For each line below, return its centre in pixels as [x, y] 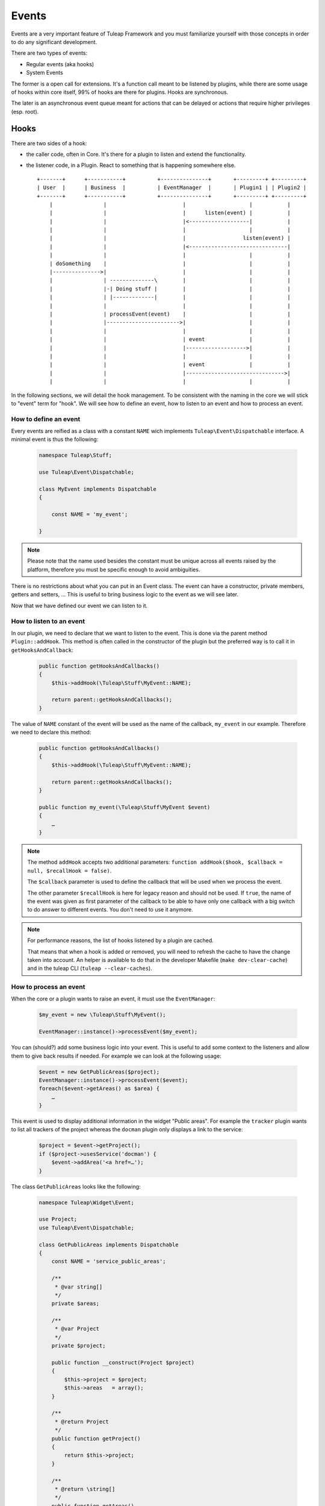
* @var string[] [79, 1287]
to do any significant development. [54, 42]
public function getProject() [96, 1439]
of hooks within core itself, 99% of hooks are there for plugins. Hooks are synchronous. [120, 92]
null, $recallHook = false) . [70, 870]
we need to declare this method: [51, 733]
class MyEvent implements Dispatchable [97, 489]
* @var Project [77, 1329]
